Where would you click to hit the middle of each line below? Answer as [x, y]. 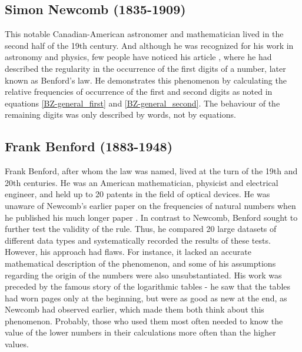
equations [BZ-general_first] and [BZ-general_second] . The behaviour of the [142, 103]
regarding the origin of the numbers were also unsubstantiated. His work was [143, 275]
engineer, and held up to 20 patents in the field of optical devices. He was [137, 194]
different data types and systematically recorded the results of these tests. [138, 240]
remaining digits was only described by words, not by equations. [120, 114]
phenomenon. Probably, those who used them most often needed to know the [144, 321]
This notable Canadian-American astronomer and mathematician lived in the [144, 34]
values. [17, 344]
